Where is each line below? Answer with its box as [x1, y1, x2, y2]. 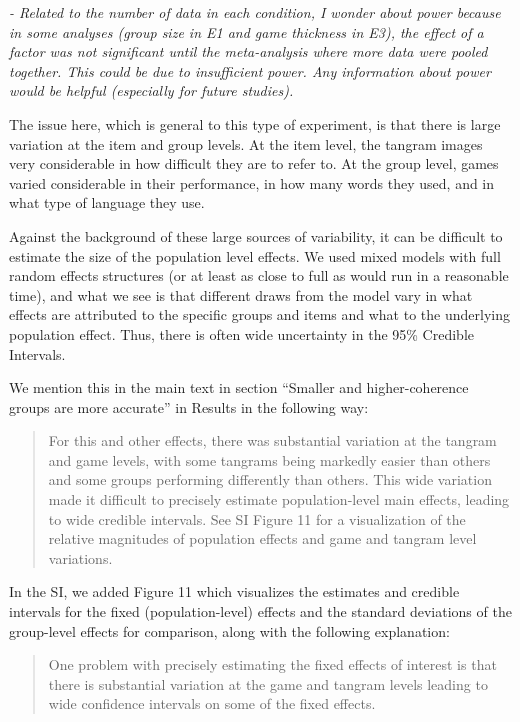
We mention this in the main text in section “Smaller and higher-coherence [9, 377, 469, 398]
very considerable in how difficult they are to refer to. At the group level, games [9, 153, 499, 174]
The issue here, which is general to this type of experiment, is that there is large [9, 113, 501, 134]
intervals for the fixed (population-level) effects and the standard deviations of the [9, 601, 512, 622]
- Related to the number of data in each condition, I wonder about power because [9, 2, 501, 22]
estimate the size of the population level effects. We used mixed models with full [9, 245, 501, 266]
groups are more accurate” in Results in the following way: [9, 396, 369, 417]
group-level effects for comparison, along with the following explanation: [9, 620, 450, 641]
